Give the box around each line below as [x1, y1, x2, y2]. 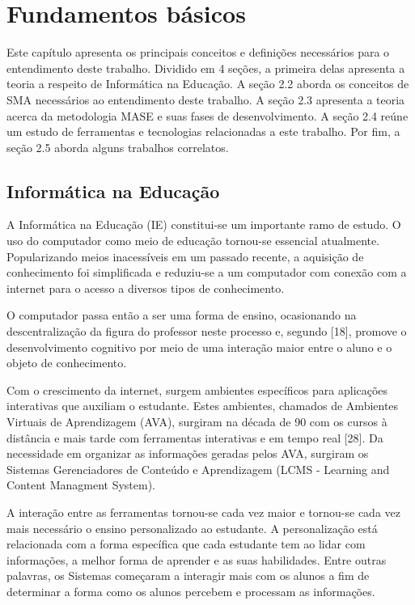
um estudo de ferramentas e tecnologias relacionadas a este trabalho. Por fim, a [6, 123, 400, 140]
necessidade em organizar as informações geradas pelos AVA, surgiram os [6, 445, 369, 462]
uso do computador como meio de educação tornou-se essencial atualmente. [6, 232, 380, 249]
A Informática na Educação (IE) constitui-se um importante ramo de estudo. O [6, 216, 401, 233]
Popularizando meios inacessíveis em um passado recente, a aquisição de [6, 247, 364, 264]
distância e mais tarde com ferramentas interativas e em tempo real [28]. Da [6, 429, 383, 446]
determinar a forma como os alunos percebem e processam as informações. [6, 582, 375, 599]
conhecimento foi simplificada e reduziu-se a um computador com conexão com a [6, 264, 407, 281]
